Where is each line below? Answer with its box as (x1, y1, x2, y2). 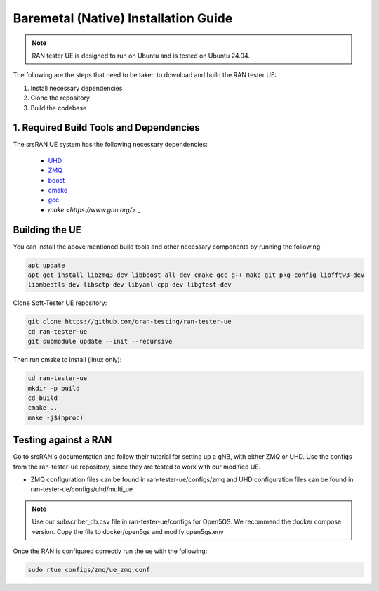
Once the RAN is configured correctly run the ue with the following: (13, 547, 208, 555)
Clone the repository (30, 93, 91, 102)
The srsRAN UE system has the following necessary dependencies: (13, 141, 208, 149)
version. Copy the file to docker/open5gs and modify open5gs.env (32, 527, 224, 535)
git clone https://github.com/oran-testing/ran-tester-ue (27, 318, 232, 326)
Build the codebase (30, 103, 87, 112)
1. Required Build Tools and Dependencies (13, 122, 200, 134)
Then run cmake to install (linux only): (13, 356, 122, 364)
